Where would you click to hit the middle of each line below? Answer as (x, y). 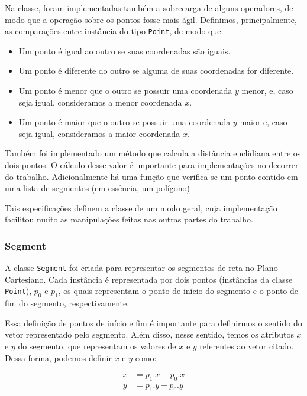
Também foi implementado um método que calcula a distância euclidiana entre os (153, 153)
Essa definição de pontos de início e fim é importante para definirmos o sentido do (153, 323)
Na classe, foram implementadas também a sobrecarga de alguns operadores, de (149, 8)
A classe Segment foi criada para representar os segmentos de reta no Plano (141, 268)
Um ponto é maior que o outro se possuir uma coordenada (125, 122)
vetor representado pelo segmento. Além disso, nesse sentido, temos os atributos (149, 334)
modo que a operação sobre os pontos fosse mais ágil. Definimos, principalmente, (151, 19)
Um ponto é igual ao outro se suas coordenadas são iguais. (125, 50)
